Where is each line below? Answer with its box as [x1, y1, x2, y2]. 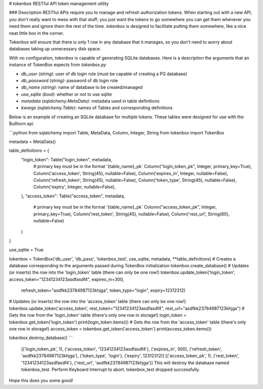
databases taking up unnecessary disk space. [9, 46, 101, 52]
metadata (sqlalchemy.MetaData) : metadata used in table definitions [21, 98, 160, 104]
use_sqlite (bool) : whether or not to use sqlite [21, 91, 112, 97]
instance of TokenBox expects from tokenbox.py [9, 62, 107, 68]
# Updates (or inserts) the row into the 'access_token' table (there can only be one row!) [9, 299, 186, 304]
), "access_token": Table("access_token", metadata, [21, 193, 125, 199]
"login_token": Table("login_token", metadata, [21, 156, 113, 162]
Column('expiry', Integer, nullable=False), [33, 184, 116, 190]
